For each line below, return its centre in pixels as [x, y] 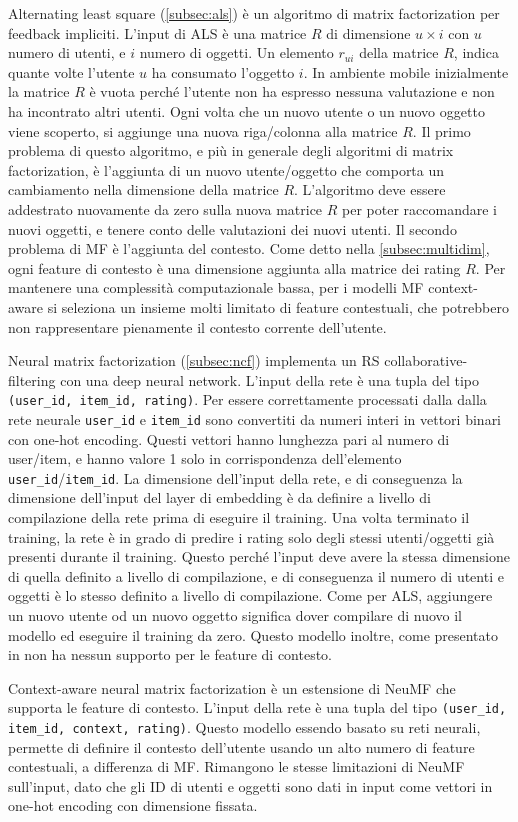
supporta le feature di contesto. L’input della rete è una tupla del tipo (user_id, [257, 707]
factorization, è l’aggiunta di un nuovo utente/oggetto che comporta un [226, 169]
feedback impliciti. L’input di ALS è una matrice [157, 32]
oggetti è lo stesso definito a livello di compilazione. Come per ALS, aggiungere [250, 595]
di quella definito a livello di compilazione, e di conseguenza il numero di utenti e [256, 575]
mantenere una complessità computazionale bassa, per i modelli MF [216, 287]
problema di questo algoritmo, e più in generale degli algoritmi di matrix [231, 150]
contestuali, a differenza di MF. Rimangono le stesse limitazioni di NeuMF [236, 766]
